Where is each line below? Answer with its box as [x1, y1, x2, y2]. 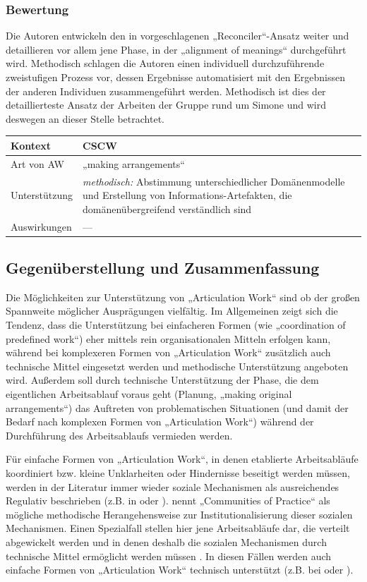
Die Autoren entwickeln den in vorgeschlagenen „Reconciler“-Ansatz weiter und [6, 28, 349, 43]
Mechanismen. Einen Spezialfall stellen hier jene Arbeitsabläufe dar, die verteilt [6, 521, 350, 535]
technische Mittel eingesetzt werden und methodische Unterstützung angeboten [6, 358, 349, 373]
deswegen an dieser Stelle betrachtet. [6, 111, 164, 126]
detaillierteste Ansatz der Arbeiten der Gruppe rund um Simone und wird [6, 97, 327, 112]
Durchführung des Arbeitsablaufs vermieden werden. [6, 428, 233, 442]
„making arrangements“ [83, 156, 185, 171]
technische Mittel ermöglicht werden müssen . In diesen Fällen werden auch [6, 548, 332, 563]
